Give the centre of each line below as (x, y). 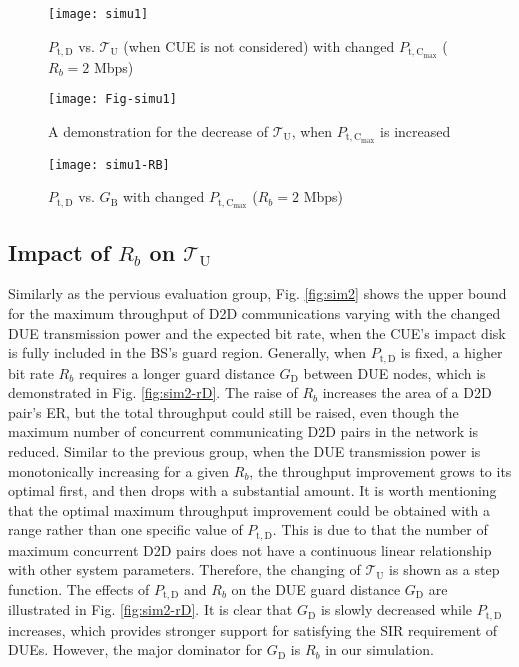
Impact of (59, 251)
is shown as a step (444, 569)
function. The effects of (79, 588)
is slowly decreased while (396, 609)
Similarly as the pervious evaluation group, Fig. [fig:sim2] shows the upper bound (257, 293)
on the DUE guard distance (316, 588)
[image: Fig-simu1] (112, 99)
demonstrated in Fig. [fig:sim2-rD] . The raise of (153, 392)
